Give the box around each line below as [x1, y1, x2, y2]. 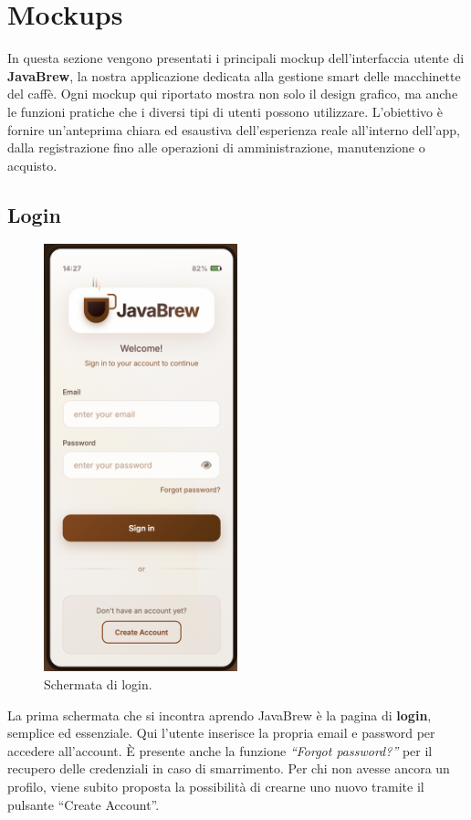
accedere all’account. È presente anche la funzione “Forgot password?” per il [7, 741, 433, 760]
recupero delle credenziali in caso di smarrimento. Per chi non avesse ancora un [7, 759, 450, 778]
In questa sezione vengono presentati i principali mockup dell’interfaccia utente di [7, 48, 465, 68]
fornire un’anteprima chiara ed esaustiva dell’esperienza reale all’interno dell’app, [7, 120, 460, 139]
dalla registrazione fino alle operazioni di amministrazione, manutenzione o [7, 138, 425, 157]
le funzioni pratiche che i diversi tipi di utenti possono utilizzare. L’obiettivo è [7, 101, 443, 121]
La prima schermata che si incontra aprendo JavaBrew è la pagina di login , [7, 705, 432, 724]
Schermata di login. [44, 674, 152, 693]
